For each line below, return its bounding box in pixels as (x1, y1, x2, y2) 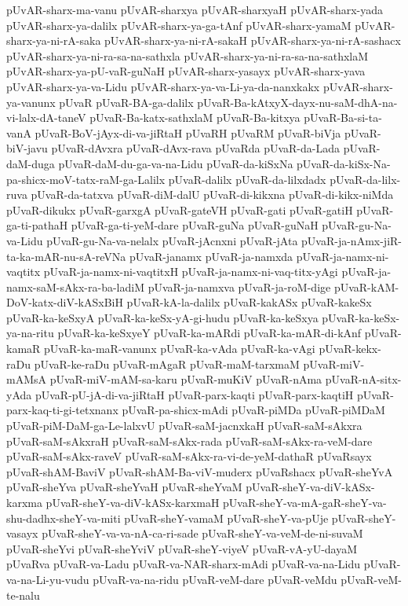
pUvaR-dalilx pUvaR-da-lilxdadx (168, 171, 326, 187)
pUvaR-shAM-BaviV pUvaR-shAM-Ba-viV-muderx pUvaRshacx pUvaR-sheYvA (6, 463, 393, 479)
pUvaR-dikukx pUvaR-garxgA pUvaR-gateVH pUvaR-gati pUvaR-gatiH (6, 201, 353, 218)
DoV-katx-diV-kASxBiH (6, 294, 123, 310)
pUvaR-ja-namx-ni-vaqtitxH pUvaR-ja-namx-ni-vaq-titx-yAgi (43, 263, 338, 280)
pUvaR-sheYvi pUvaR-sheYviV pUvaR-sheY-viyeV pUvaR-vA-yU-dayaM (6, 540, 358, 556)
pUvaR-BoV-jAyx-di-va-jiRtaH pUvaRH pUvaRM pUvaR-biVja (35, 124, 341, 141)
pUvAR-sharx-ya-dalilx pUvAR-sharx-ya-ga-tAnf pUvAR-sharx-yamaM (6, 17, 352, 33)
